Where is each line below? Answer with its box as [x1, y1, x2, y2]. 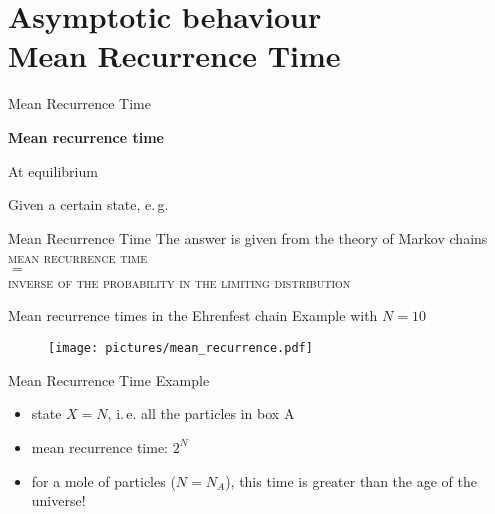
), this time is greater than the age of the [225, 470, 477, 491]
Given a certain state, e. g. [8, 194, 169, 215]
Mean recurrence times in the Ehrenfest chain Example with [8, 305, 378, 326]
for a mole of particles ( [31, 470, 176, 491]
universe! [31, 490, 86, 511]
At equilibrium [8, 160, 98, 181]
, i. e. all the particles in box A [107, 403, 295, 424]
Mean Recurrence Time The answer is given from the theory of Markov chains [8, 227, 488, 248]
